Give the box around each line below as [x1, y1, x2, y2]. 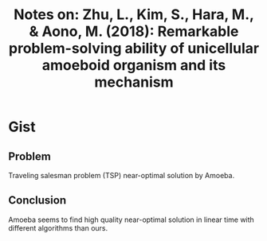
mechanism [94, 73, 174, 91]
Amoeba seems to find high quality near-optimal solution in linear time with [8, 215, 255, 224]
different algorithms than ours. [8, 223, 108, 232]
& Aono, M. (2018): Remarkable [29, 22, 239, 41]
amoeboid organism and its [41, 56, 226, 75]
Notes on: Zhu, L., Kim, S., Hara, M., [13, 6, 255, 24]
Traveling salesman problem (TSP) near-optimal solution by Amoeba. [8, 171, 235, 180]
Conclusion [8, 193, 67, 208]
